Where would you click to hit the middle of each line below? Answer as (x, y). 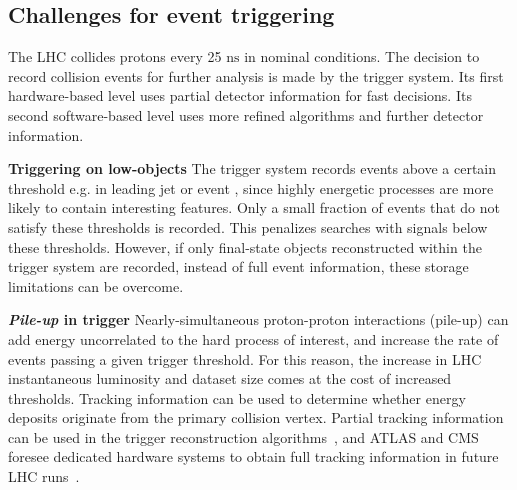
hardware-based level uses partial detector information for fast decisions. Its (240, 95)
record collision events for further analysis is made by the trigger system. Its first (256, 75)
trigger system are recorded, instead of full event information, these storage (238, 266)
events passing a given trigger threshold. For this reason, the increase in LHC (245, 358)
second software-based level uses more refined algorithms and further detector (246, 114)
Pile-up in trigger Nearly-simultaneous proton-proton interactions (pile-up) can (258, 319)
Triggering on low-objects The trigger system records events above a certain (252, 168)
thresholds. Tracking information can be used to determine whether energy (237, 397)
